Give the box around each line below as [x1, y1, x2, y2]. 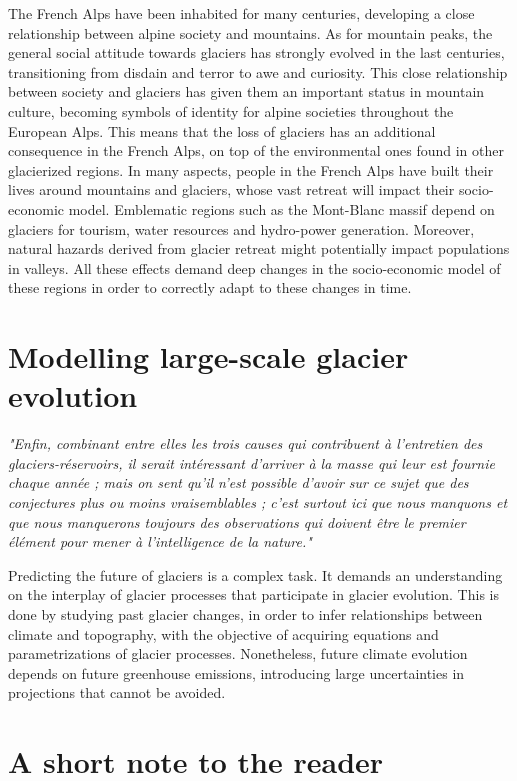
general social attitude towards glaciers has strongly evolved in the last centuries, [8, 42, 505, 63]
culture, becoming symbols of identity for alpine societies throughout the [8, 100, 454, 121]
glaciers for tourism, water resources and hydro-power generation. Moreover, [8, 218, 475, 239]
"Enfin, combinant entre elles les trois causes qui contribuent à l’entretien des [8, 433, 483, 454]
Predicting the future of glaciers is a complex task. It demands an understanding [8, 564, 503, 585]
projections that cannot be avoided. [8, 682, 226, 703]
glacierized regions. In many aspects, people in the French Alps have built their [8, 159, 494, 180]
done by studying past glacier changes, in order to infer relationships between [8, 603, 483, 624]
